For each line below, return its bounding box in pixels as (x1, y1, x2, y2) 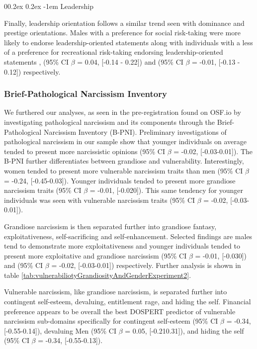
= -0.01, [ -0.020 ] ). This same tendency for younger (89, 185, 244, 195)
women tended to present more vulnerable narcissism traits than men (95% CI (4, 165, 243, 175)
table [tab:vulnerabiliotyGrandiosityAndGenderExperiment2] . (4, 269, 191, 280)
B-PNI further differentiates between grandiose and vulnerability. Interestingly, (4, 156, 244, 166)
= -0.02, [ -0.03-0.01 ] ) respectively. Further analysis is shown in (51, 260, 241, 270)
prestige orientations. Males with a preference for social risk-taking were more (4, 27, 241, 38)
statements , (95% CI (4, 56, 69, 67)
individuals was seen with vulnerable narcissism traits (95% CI (4, 194, 195, 205)
